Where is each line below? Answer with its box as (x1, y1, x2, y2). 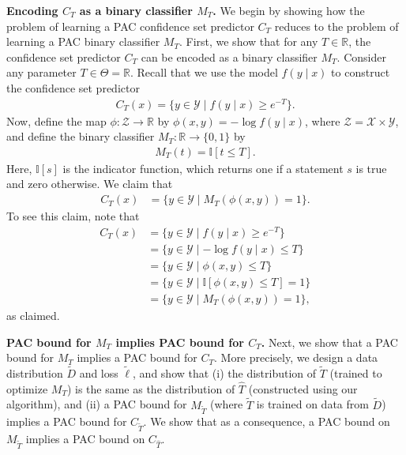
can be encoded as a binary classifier (141, 48, 318, 65)
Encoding (6, 2, 58, 18)
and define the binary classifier (6, 128, 155, 145)
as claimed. (6, 306, 60, 323)
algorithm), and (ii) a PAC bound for (6, 396, 187, 412)
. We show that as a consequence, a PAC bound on (143, 413, 390, 430)
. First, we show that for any (179, 33, 318, 50)
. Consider (336, 48, 386, 65)
